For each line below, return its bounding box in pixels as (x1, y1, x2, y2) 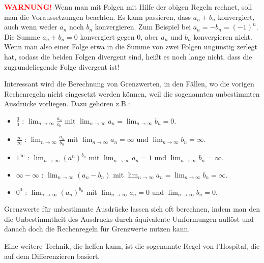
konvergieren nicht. (193, 31, 252, 42)
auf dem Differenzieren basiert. (4, 250, 100, 261)
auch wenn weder (4, 21, 57, 32)
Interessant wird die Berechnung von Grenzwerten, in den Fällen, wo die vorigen (4, 78, 254, 89)
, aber (140, 31, 159, 42)
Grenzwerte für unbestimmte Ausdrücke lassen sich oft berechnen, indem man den (4, 203, 260, 214)
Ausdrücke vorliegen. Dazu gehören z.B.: (4, 98, 130, 109)
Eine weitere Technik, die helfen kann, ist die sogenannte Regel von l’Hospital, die (4, 240, 260, 251)
